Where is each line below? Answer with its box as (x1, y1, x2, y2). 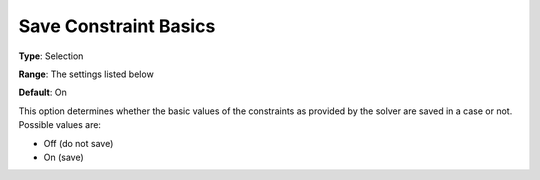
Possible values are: (18, 119, 102, 131)
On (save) (43, 151, 84, 163)
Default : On (18, 86, 67, 99)
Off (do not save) (43, 137, 114, 149)
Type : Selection (18, 50, 84, 62)
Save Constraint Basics (18, 15, 216, 37)
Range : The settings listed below (18, 68, 154, 80)
